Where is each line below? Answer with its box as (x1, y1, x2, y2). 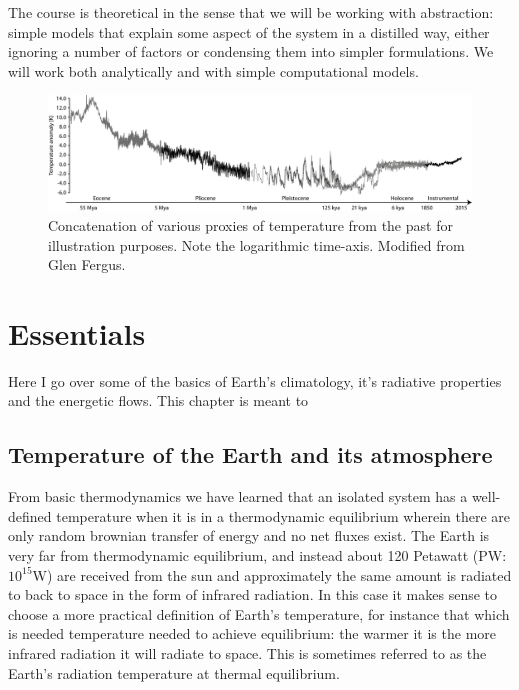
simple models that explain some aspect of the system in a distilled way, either (8, 21, 490, 42)
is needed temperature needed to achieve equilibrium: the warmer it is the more (8, 623, 497, 644)
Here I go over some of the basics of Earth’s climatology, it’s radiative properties (8, 370, 502, 391)
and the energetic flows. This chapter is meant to (8, 390, 309, 411)
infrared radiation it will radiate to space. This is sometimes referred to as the (8, 642, 487, 663)
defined (8, 505, 52, 526)
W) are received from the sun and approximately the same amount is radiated (32, 564, 512, 585)
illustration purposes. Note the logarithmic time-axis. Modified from (48, 234, 465, 255)
